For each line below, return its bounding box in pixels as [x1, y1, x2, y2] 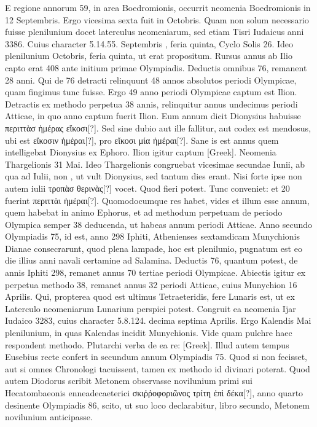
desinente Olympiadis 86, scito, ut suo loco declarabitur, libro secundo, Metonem [5, 398, 310, 411]
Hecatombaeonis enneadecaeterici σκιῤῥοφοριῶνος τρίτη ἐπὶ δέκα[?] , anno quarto [5, 386, 303, 399]
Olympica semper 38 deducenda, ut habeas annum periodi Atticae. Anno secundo [5, 217, 313, 230]
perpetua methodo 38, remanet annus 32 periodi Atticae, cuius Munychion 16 [5, 278, 297, 291]
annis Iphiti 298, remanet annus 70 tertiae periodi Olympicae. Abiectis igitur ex [5, 266, 306, 279]
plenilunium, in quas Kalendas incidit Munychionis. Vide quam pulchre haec [5, 326, 292, 339]
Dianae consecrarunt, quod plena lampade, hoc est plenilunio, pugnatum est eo [5, 241, 302, 254]
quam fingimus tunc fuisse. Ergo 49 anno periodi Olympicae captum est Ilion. [5, 85, 297, 98]
